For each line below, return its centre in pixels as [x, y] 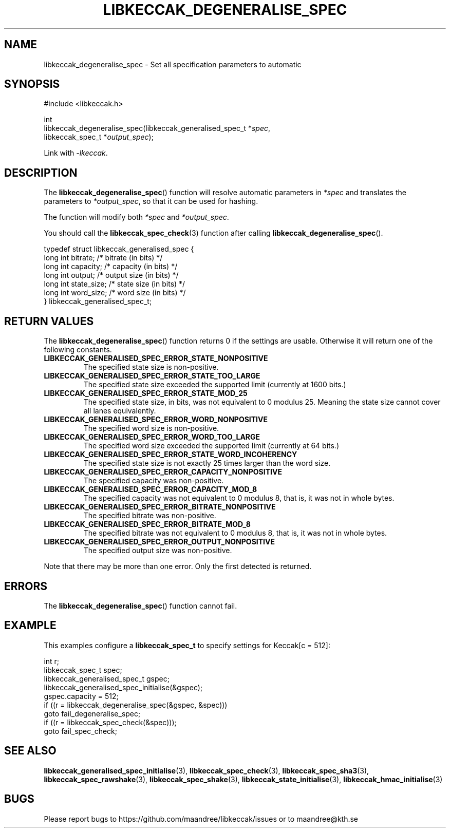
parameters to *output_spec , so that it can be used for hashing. [151, 201]
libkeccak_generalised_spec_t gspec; [107, 678]
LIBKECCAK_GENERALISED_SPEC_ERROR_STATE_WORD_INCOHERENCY [171, 455]
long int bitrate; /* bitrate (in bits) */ [103, 258]
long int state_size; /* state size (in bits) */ [115, 284]
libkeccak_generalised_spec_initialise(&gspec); [123, 687]
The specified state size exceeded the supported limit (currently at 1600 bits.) [215, 385]
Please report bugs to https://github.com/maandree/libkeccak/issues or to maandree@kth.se [201, 819]
